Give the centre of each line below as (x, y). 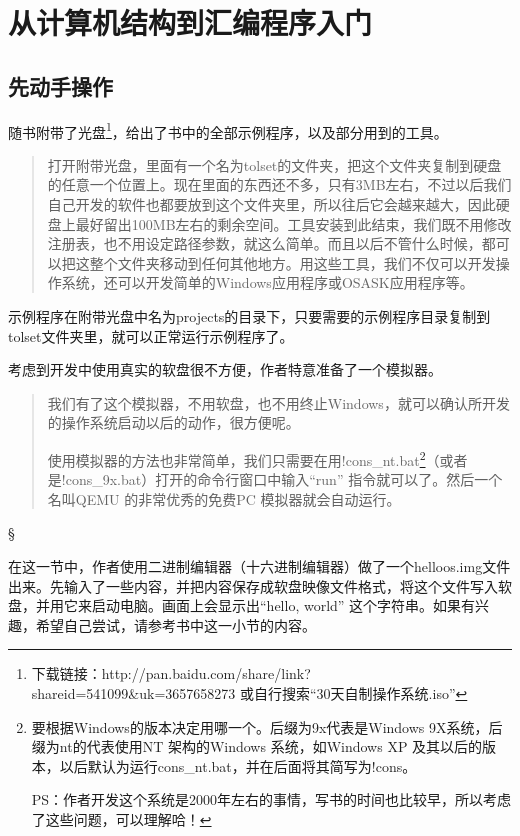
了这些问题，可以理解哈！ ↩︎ (121, 818)
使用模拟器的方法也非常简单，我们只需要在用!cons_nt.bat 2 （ (243, 458)
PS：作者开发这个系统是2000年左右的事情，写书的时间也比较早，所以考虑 (271, 799)
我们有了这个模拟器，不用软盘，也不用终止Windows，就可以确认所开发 (278, 402)
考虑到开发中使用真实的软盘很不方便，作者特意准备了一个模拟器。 (225, 369)
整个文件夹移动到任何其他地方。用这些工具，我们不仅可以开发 (292, 262)
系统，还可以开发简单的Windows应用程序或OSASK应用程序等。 (267, 282)
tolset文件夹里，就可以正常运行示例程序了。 (151, 335)
